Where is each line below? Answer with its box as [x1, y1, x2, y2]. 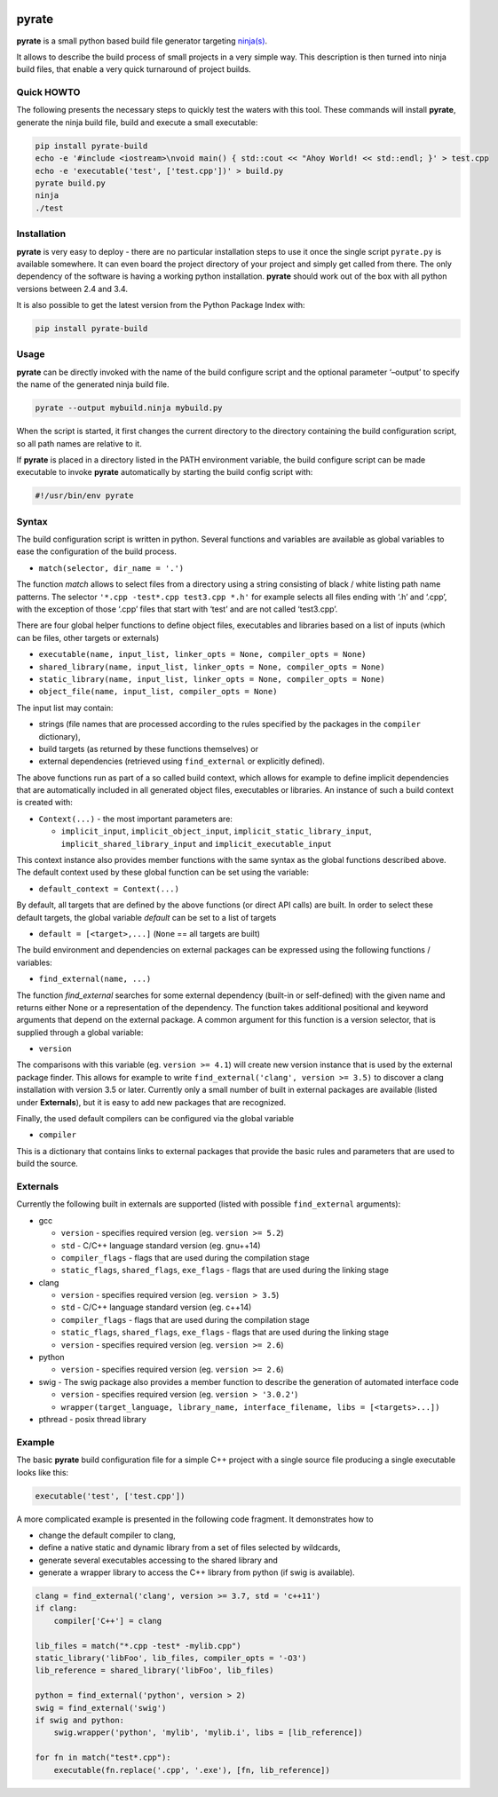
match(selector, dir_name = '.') [38, 563, 185, 573]
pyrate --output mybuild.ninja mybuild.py [35, 403, 223, 413]
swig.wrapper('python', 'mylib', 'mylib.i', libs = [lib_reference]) [53, 1728, 363, 1738]
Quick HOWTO [16, 86, 81, 99]
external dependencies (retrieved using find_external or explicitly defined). [38, 756, 326, 767]
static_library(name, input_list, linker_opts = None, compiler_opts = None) [38, 674, 385, 684]
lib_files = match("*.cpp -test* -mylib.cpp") [35, 1641, 241, 1651]
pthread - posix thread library [38, 1414, 146, 1424]
